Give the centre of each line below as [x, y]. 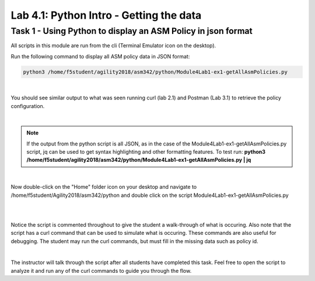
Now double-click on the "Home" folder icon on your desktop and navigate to [104, 187]
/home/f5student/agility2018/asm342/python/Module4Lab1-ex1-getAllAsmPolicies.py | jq [139, 160]
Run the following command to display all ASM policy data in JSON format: [100, 56]
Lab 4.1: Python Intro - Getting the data [106, 15]
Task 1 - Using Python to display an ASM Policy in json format [132, 31]
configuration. [28, 106]
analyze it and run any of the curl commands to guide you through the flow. [101, 270]
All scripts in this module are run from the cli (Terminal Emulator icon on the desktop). [113, 46]
